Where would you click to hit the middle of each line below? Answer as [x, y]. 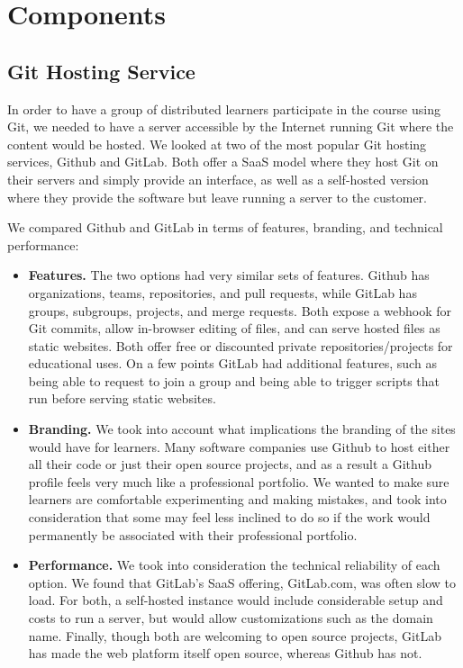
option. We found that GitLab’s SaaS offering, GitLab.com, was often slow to [242, 582]
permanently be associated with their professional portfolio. [193, 534]
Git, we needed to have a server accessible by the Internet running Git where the [231, 126]
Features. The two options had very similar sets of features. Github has [229, 275]
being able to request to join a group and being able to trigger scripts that [234, 380]
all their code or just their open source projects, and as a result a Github [230, 464]
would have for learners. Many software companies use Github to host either [239, 446]
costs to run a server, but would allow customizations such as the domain [231, 618]
